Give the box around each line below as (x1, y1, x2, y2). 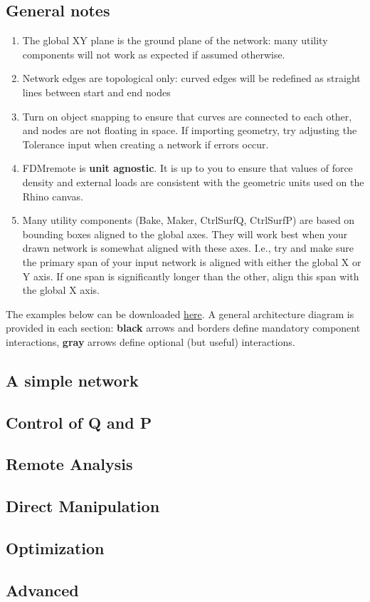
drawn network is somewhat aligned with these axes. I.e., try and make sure (22, 240, 354, 255)
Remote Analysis (6, 453, 133, 475)
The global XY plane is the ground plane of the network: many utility (22, 33, 328, 48)
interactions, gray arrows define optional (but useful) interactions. (6, 334, 295, 349)
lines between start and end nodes (22, 84, 171, 99)
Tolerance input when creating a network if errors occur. (22, 136, 269, 151)
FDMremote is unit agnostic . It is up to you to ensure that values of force (22, 160, 353, 175)
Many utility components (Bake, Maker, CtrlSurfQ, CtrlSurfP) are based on (22, 213, 355, 228)
